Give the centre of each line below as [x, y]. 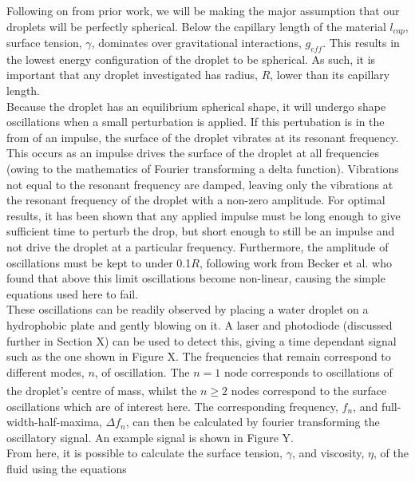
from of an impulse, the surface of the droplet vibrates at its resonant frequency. [203, 137]
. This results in [361, 43]
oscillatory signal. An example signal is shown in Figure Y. [150, 437]
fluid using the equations [67, 468]
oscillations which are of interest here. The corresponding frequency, [172, 406]
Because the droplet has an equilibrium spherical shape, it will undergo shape [196, 106]
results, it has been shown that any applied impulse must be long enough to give [204, 215]
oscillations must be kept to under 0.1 [99, 262]
